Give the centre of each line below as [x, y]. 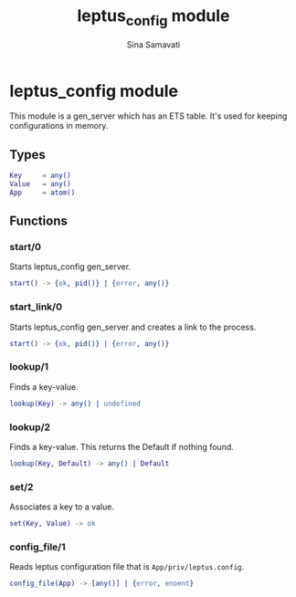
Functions [39, 221]
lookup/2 [30, 427]
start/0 [26, 247]
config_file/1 [37, 547]
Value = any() [40, 183]
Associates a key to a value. [62, 507]
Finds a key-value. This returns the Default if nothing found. [122, 446]
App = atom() [42, 193]
